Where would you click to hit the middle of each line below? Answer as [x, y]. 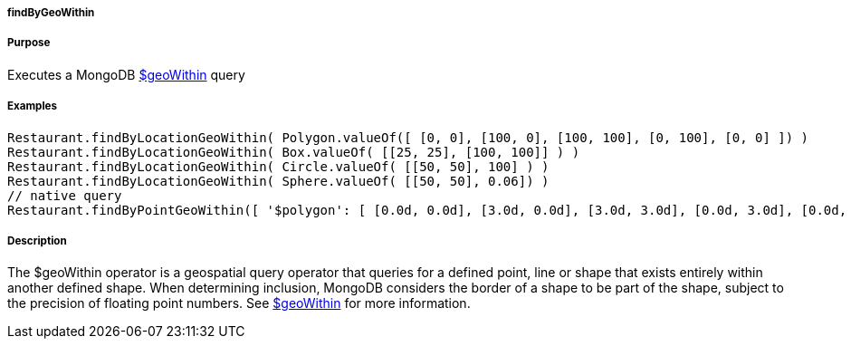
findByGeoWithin [51, 13]
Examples [32, 106]
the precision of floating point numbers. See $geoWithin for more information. [239, 303]
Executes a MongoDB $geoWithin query [126, 74]
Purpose [29, 43]
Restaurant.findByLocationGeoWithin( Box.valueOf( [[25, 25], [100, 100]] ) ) [294, 152]
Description [37, 240]
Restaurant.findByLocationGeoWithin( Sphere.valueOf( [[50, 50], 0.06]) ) [278, 181]
